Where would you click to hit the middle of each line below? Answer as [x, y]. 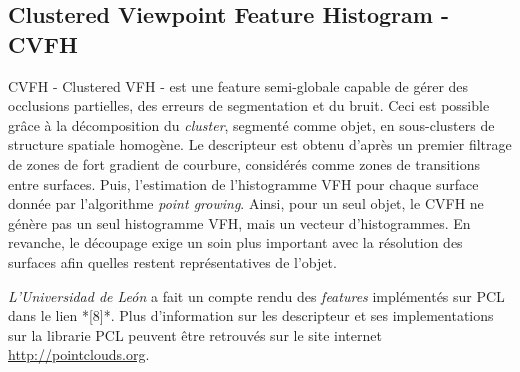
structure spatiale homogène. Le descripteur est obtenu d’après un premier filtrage [260, 144]
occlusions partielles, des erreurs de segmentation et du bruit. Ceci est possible [249, 105]
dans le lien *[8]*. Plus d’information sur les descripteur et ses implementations [251, 315]
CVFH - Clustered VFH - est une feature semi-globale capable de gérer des [238, 85]
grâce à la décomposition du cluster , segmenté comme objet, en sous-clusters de [251, 124]
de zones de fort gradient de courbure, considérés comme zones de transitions [244, 163]
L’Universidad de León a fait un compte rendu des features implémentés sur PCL [256, 295]
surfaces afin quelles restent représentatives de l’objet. [172, 261]
